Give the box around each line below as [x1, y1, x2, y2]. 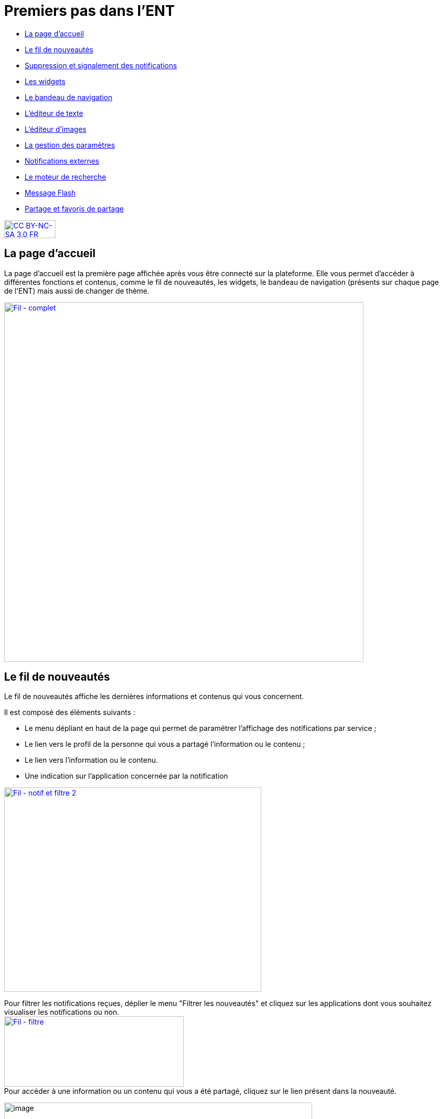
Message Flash [25, 188, 76, 197]
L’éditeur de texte [25, 108, 83, 118]
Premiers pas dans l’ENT [4, 2, 175, 20]
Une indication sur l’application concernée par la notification [25, 771, 228, 781]
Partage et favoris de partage [25, 204, 124, 213]
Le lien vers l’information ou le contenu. [25, 756, 158, 765]
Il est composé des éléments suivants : [4, 708, 136, 717]
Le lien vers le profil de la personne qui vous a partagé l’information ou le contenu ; [25, 740, 305, 749]
